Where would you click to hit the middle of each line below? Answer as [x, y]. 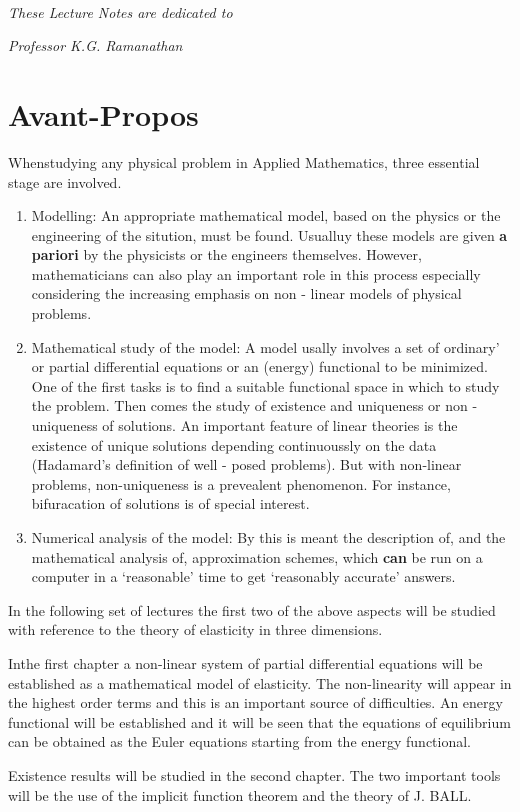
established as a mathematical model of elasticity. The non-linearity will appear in [260, 682]
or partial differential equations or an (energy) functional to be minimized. [259, 366]
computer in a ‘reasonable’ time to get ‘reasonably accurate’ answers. [243, 576]
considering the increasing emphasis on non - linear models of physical [246, 293]
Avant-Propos [103, 113]
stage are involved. [65, 181]
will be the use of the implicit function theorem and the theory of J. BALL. [240, 794]
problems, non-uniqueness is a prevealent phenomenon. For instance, [241, 483]
